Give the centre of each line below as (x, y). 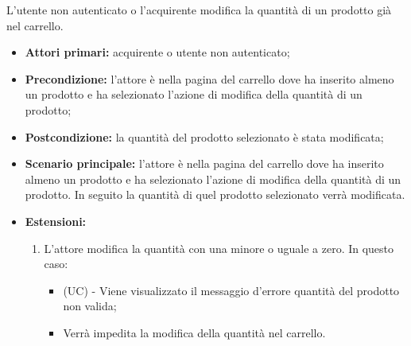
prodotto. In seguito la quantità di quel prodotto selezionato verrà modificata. (215, 194)
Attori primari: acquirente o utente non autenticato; (157, 52)
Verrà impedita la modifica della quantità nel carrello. (194, 332)
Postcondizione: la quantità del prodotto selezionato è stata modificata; (204, 136)
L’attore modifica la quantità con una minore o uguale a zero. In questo (219, 248)
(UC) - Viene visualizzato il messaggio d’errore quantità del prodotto (231, 290)
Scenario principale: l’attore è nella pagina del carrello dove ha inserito (204, 163)
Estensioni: (56, 221)
